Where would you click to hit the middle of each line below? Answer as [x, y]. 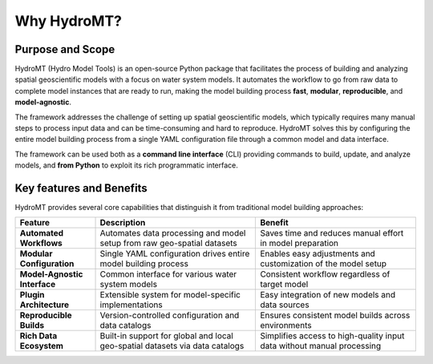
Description [123, 223]
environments [286, 326]
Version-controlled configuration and [170, 315]
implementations [132, 305]
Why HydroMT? [69, 21]
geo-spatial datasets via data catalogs [172, 346]
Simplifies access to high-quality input [332, 336]
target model [284, 285]
